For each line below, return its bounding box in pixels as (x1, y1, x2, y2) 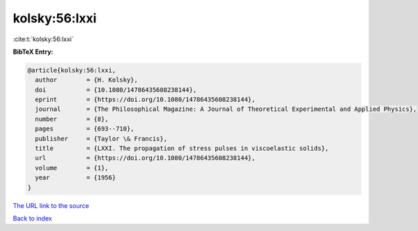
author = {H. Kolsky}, (35, 76, 139, 84)
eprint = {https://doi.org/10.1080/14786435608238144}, (35, 96, 256, 104)
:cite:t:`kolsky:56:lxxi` (13, 35, 74, 43)
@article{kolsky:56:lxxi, (27, 66, 116, 74)
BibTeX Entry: (13, 47, 54, 56)
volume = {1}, (35, 164, 109, 172)
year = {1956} (35, 174, 116, 181)
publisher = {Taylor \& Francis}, (35, 135, 167, 142)
